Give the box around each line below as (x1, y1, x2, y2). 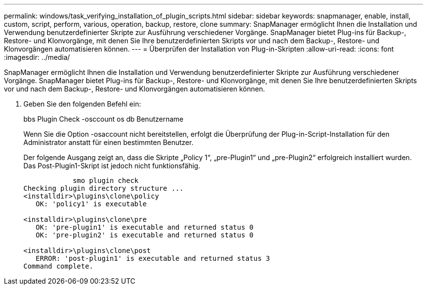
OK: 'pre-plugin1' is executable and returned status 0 (36, 223, 254, 231)
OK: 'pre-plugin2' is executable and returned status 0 (36, 231, 254, 239)
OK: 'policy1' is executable (36, 200, 147, 208)
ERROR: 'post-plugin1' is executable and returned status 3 (36, 254, 270, 262)
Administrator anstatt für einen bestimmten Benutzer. (23, 138, 194, 146)
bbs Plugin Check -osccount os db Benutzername (23, 115, 184, 123)
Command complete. (23, 262, 94, 270)
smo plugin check (73, 177, 139, 184)
